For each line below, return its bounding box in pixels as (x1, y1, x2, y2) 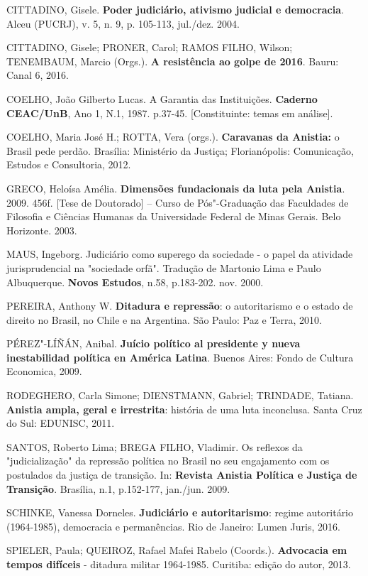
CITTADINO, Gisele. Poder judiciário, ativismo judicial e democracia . (6, 2, 344, 16)
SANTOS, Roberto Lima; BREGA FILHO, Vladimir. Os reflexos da (6, 439, 303, 454)
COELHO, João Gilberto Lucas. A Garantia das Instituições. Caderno (6, 91, 318, 106)
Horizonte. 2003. (6, 222, 77, 237)
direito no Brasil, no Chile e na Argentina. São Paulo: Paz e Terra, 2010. (6, 312, 322, 327)
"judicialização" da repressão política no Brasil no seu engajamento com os (6, 453, 330, 468)
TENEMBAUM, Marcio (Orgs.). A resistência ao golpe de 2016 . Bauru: (6, 53, 339, 68)
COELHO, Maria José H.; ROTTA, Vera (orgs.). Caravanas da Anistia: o (6, 129, 340, 144)
